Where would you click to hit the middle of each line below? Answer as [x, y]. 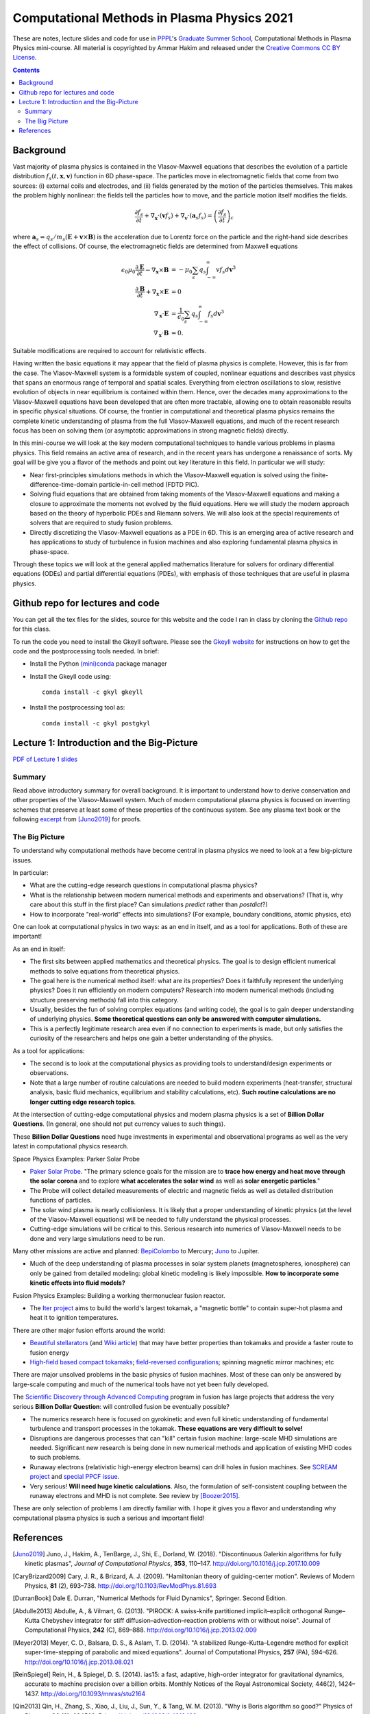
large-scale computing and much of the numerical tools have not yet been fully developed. [141, 1384]
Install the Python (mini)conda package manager [98, 664]
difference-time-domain [64, 484]
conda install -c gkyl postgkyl [96, 723]
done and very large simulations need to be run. [97, 1238]
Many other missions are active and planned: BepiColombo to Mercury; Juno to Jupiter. [136, 1251]
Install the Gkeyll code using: [70, 676]
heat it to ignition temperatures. [74, 1318]
